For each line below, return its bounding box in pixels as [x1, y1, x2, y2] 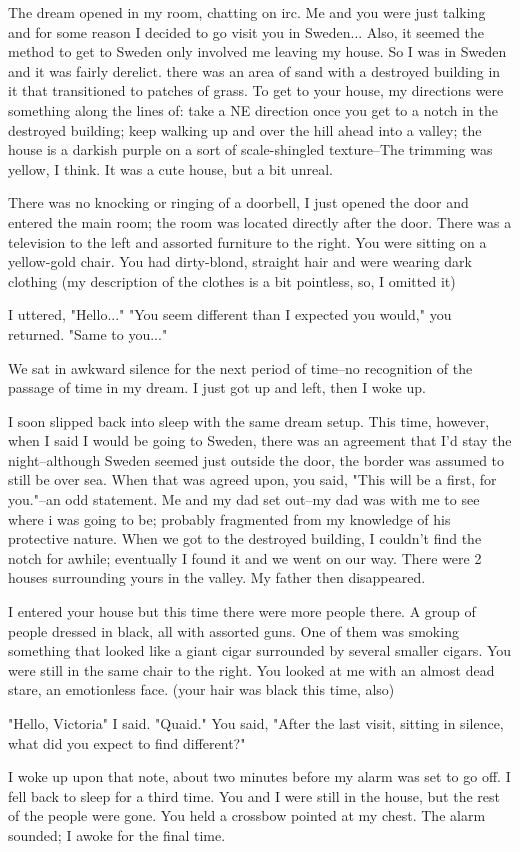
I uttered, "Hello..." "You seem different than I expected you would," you [8, 304, 452, 325]
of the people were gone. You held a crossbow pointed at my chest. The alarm [8, 805, 486, 826]
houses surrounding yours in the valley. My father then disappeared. [8, 567, 426, 588]
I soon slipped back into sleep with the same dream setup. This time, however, [8, 410, 490, 431]
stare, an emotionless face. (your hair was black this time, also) [8, 679, 395, 700]
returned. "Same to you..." [8, 323, 168, 344]
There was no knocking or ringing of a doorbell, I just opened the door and [8, 192, 469, 213]
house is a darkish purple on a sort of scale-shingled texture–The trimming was [8, 139, 493, 160]
